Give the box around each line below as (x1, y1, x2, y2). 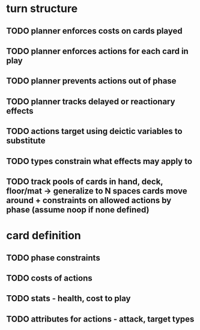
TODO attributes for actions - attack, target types (6, 314, 195, 324)
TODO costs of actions (6, 273, 92, 283)
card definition (6, 229, 81, 242)
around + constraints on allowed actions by (6, 195, 172, 206)
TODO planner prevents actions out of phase (6, 76, 177, 86)
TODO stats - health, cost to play (6, 293, 131, 304)
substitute (6, 136, 46, 146)
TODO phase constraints (6, 252, 100, 263)
